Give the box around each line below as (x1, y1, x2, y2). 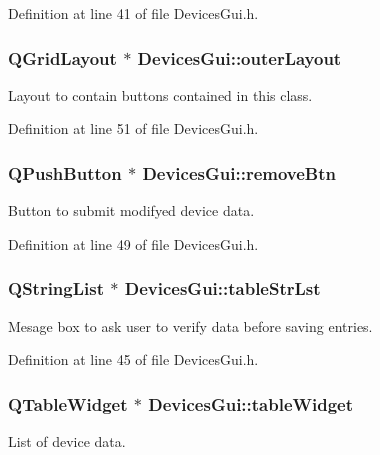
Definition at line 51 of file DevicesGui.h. (8, 118, 259, 139)
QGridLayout (8, 45, 117, 70)
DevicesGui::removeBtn (142, 160, 336, 185)
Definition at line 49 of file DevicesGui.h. (8, 233, 259, 254)
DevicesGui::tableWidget (148, 391, 354, 416)
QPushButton (8, 160, 122, 185)
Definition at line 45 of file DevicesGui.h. (8, 349, 259, 370)
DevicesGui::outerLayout (137, 45, 342, 70)
